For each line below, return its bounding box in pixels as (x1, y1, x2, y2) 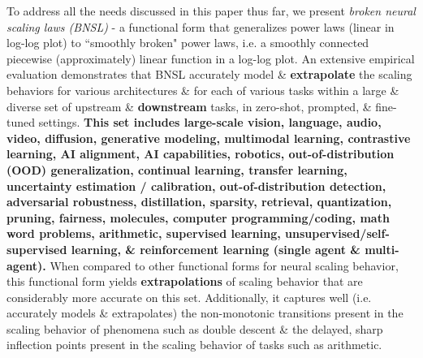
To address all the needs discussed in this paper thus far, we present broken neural (6, 2, 416, 19)
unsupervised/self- (285, 225, 390, 242)
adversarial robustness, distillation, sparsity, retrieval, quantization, (6, 193, 392, 210)
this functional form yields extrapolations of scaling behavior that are (6, 273, 363, 290)
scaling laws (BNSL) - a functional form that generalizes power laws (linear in (6, 18, 395, 35)
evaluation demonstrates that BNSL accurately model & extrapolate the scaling (6, 66, 412, 83)
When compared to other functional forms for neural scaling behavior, (50, 257, 399, 274)
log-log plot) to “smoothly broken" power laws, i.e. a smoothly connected (6, 34, 369, 51)
